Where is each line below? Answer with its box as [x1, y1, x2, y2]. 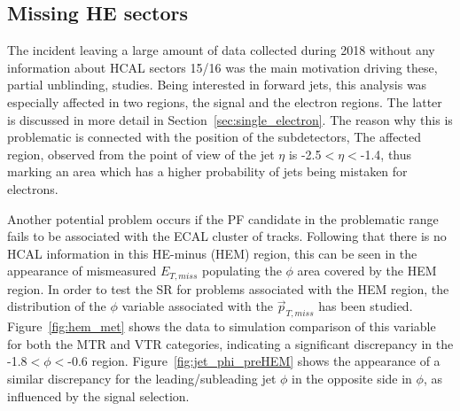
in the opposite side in [292, 368, 412, 387]
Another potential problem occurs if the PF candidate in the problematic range [7, 209, 439, 228]
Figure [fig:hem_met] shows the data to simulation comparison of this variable [7, 317, 436, 336]
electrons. [7, 179, 58, 198]
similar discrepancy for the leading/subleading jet [7, 368, 277, 387]
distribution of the [7, 297, 106, 315]
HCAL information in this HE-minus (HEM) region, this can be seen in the [7, 244, 417, 262]
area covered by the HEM [297, 261, 437, 280]
